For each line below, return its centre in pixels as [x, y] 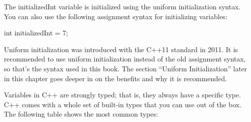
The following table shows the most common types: [81, 114]
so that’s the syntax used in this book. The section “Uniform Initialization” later [125, 68]
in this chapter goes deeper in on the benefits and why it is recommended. [115, 78]
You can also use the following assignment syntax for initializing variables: [116, 16]
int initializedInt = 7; [36, 33]
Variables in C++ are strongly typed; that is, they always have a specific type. [123, 95]
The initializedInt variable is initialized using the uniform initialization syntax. [122, 6]
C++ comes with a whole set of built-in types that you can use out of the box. [123, 104]
